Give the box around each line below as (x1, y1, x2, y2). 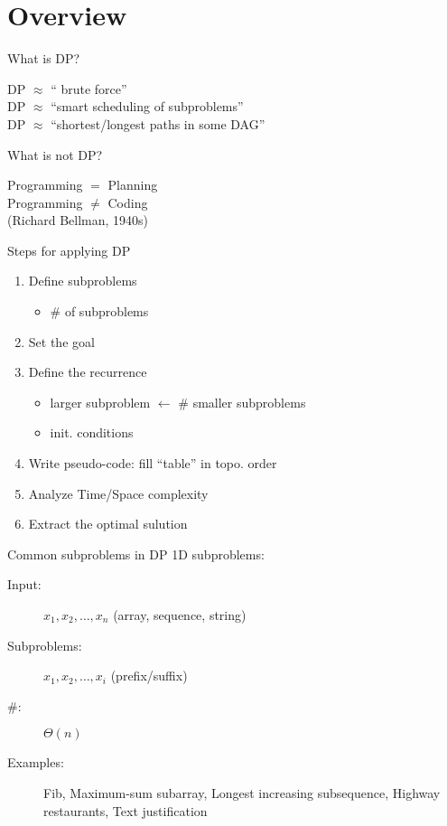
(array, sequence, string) (113, 605, 247, 624)
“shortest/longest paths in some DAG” (51, 114, 265, 133)
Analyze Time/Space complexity (28, 483, 209, 502)
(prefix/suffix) (110, 666, 188, 685)
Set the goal (28, 332, 95, 351)
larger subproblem (50, 392, 151, 411)
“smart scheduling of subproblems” (51, 97, 244, 116)
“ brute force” (51, 79, 127, 98)
